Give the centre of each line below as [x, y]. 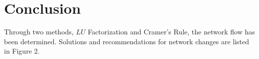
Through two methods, [39, 32]
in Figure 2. [22, 51]
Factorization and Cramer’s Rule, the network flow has [171, 32]
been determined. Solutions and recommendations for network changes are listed [127, 41]
